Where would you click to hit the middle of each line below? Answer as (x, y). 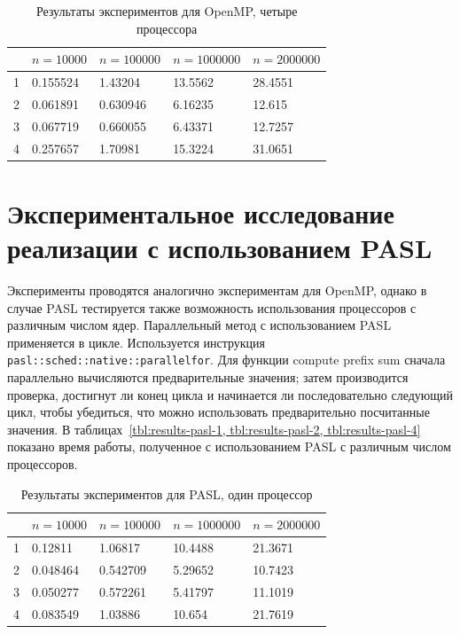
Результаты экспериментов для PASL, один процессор (167, 493)
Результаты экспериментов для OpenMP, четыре (167, 11)
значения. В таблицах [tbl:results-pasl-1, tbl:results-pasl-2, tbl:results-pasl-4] (214, 429)
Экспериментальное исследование (201, 212)
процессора (167, 28)
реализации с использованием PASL (220, 248)
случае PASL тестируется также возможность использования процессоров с (212, 307)
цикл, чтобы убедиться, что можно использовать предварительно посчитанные (218, 412)
